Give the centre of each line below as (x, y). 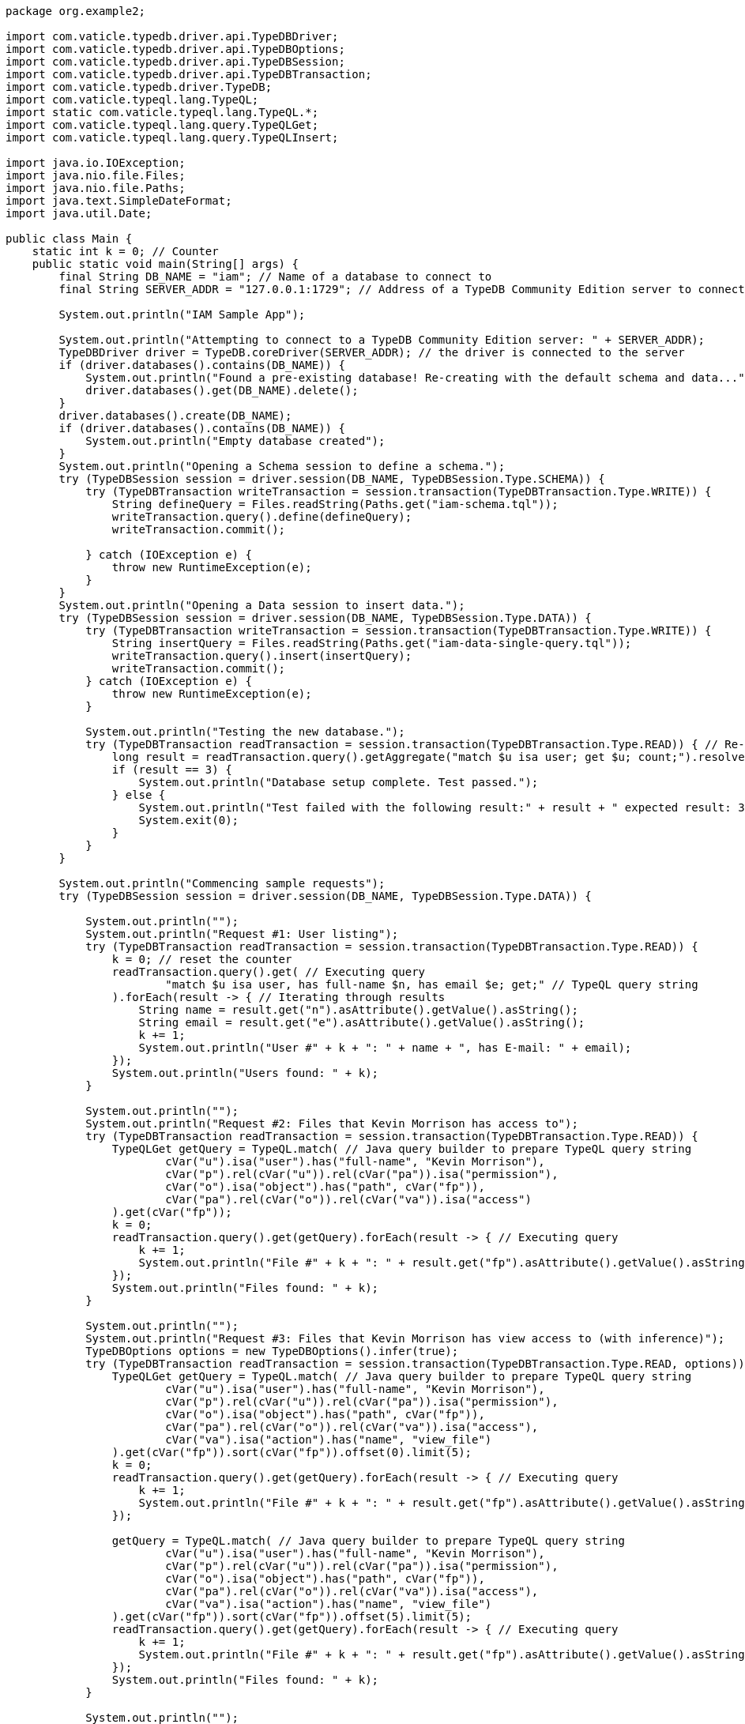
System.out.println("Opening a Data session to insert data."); (262, 605)
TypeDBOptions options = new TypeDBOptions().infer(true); (272, 1351)
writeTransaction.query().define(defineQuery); (262, 517)
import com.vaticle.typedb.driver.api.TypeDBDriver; (172, 36)
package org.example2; (76, 11)
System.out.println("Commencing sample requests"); (222, 883)
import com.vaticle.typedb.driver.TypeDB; (139, 87)
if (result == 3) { (172, 770)
